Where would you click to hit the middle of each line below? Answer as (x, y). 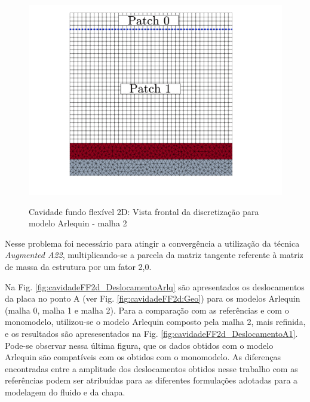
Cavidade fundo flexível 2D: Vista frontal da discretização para (144, 211)
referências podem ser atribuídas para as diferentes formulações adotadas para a (151, 380)
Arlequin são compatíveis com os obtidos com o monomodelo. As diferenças (143, 357)
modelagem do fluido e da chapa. (65, 392)
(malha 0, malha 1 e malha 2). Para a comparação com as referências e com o (147, 310)
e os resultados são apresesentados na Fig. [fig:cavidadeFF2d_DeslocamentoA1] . (151, 333)
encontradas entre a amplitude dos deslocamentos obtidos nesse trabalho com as (151, 368)
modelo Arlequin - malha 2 (78, 223)
